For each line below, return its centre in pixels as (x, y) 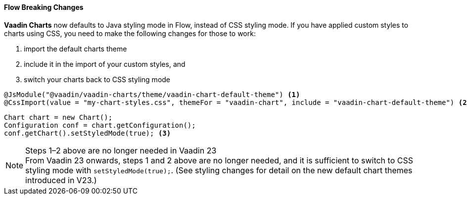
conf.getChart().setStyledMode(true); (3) (88, 133)
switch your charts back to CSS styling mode (97, 79)
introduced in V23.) (61, 180)
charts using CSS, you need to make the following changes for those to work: (130, 33)
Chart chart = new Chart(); (58, 117)
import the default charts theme (75, 49)
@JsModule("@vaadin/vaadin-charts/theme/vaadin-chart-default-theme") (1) (152, 94)
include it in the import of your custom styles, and (105, 64)
